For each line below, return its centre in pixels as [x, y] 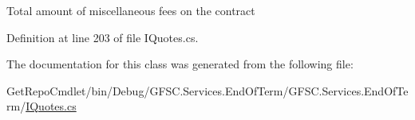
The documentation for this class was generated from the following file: [180, 64]
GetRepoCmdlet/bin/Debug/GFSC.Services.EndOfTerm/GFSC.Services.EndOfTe [207, 90]
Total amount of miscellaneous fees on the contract [131, 10]
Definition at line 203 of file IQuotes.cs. [103, 37]
